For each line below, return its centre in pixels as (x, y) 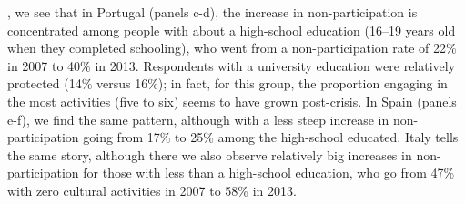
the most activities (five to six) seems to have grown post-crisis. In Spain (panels (232, 101)
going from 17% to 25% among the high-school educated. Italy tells (271, 137)
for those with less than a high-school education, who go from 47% (269, 173)
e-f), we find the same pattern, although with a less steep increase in (198, 119)
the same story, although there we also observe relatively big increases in (210, 154)
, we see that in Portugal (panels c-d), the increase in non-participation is (212, 12)
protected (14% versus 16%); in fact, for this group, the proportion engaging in (227, 83)
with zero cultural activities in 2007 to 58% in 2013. (152, 190)
